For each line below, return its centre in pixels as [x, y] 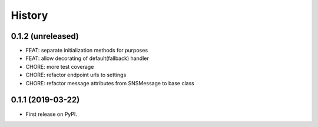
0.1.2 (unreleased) [45, 36]
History [29, 15]
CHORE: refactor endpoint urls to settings [76, 75]
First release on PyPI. [52, 114]
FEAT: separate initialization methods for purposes [87, 51]
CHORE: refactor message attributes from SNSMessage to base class [110, 83]
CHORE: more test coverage [60, 66]
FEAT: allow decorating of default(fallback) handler [87, 58]
